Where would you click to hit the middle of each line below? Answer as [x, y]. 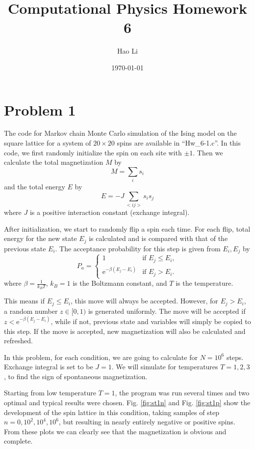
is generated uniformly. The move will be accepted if [167, 311]
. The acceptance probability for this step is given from [138, 248]
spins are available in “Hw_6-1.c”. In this [179, 143]
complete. [18, 441]
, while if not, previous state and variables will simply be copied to [151, 321]
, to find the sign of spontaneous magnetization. [76, 376]
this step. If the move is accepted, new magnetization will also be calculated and [125, 331]
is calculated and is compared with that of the [158, 238]
